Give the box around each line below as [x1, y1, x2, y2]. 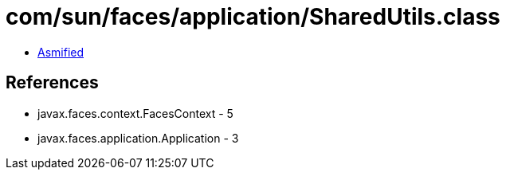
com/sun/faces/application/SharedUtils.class [6, 3, 500, 30]
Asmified [37, 45, 84, 59]
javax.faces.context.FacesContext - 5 [37, 106, 233, 120]
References [6, 72, 99, 93]
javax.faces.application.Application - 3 [37, 131, 239, 145]
